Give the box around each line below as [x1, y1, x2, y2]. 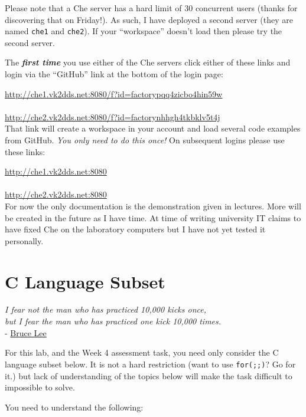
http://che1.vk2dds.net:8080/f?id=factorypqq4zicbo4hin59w [5, 87, 223, 100]
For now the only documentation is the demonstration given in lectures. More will [5, 199, 301, 212]
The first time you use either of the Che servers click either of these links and [5, 56, 291, 68]
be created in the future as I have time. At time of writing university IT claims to [5, 211, 301, 224]
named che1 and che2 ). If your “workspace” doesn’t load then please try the [5, 25, 282, 37]
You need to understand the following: [5, 400, 144, 413]
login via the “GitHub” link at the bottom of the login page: [5, 68, 223, 80]
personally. [5, 234, 44, 247]
